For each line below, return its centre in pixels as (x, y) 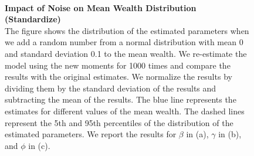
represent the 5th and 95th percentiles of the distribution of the (119, 122)
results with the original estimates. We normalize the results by (118, 77)
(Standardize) (33, 19)
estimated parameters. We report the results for (91, 134)
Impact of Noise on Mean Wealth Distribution (101, 7)
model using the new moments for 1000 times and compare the (118, 65)
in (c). (39, 145)
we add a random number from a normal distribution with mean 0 (124, 42)
